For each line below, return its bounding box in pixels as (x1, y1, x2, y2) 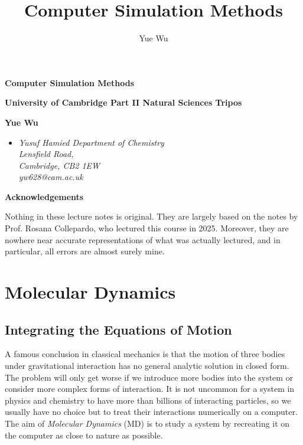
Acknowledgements (5, 190, 84, 202)
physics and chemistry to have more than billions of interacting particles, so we (5, 394, 291, 406)
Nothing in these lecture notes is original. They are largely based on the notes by (5, 210, 298, 222)
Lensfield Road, (18, 148, 74, 160)
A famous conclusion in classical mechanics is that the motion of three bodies (5, 348, 285, 360)
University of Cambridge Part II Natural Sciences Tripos (5, 96, 242, 109)
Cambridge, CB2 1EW (18, 159, 100, 171)
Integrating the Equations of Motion (5, 320, 232, 338)
